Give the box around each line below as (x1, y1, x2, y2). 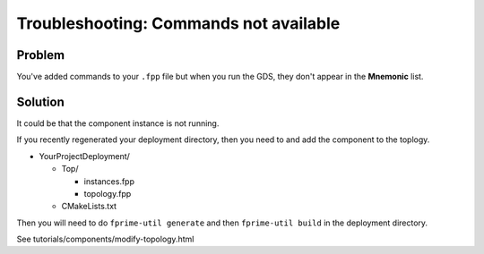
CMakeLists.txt (61, 201, 117, 212)
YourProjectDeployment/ (39, 150, 130, 161)
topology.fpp (83, 188, 132, 199)
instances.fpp (83, 175, 134, 187)
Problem (16, 47, 65, 63)
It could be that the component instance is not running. (16, 117, 220, 129)
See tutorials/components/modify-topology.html (16, 233, 194, 245)
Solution (16, 94, 65, 109)
